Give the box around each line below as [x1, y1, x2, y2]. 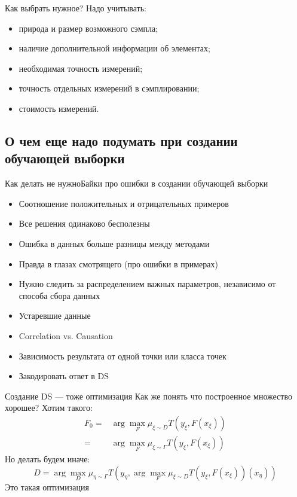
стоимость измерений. [19, 102, 99, 114]
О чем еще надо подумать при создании [5, 131, 238, 150]
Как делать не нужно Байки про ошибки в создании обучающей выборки [5, 177, 268, 190]
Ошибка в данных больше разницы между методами [19, 237, 210, 249]
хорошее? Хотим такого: [5, 401, 93, 414]
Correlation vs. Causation [19, 329, 113, 342]
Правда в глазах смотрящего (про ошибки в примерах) [19, 257, 218, 270]
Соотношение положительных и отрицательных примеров [19, 197, 229, 209]
